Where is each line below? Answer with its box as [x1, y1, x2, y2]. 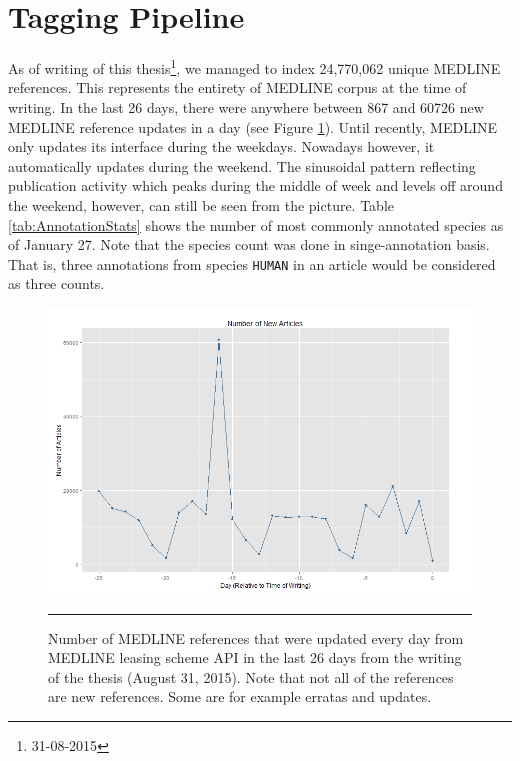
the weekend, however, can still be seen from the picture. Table [8, 194, 395, 215]
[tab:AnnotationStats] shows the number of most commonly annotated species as [8, 214, 504, 235]
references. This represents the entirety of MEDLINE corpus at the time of [8, 77, 467, 98]
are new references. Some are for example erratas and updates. [48, 686, 432, 707]
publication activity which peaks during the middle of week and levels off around [8, 175, 503, 196]
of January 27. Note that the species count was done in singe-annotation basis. [8, 234, 490, 255]
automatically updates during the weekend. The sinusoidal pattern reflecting [8, 155, 476, 176]
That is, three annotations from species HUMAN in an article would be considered [8, 253, 496, 274]
